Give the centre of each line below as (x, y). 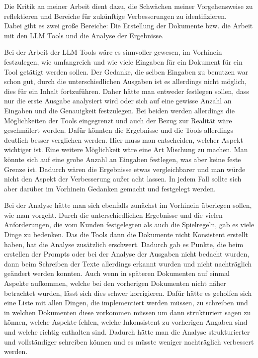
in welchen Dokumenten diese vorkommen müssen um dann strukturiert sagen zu (128, 312)
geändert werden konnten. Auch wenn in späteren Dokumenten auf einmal (117, 273)
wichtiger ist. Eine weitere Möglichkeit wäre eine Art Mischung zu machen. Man (126, 149)
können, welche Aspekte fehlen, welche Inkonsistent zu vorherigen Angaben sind (126, 322)
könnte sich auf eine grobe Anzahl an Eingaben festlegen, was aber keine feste (123, 159)
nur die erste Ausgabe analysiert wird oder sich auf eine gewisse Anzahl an (118, 101)
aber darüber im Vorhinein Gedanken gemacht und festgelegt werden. (110, 188)
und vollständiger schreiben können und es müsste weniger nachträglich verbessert (129, 341)
